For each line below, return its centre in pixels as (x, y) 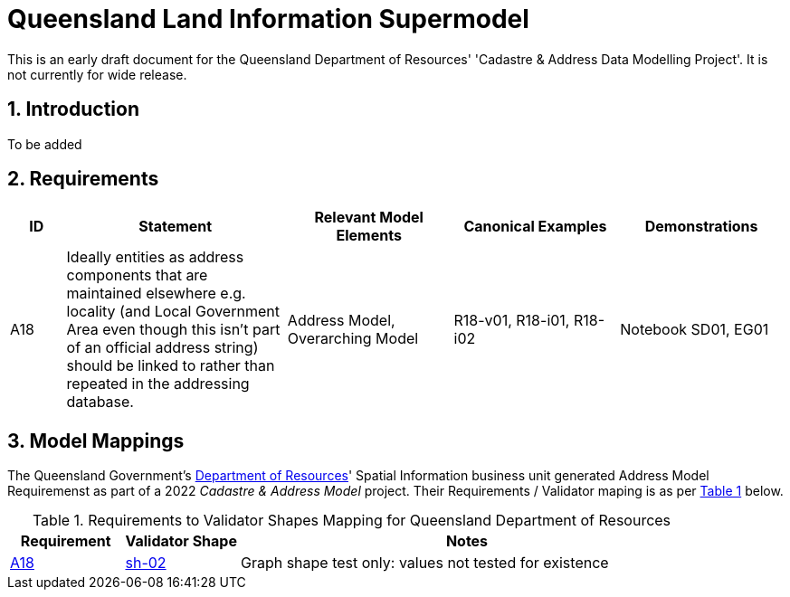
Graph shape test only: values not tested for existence (424, 563)
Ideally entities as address (155, 257)
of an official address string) (162, 348)
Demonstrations (701, 227)
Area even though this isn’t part (173, 330)
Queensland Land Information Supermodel (268, 19)
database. (100, 402)
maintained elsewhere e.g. (156, 294)
